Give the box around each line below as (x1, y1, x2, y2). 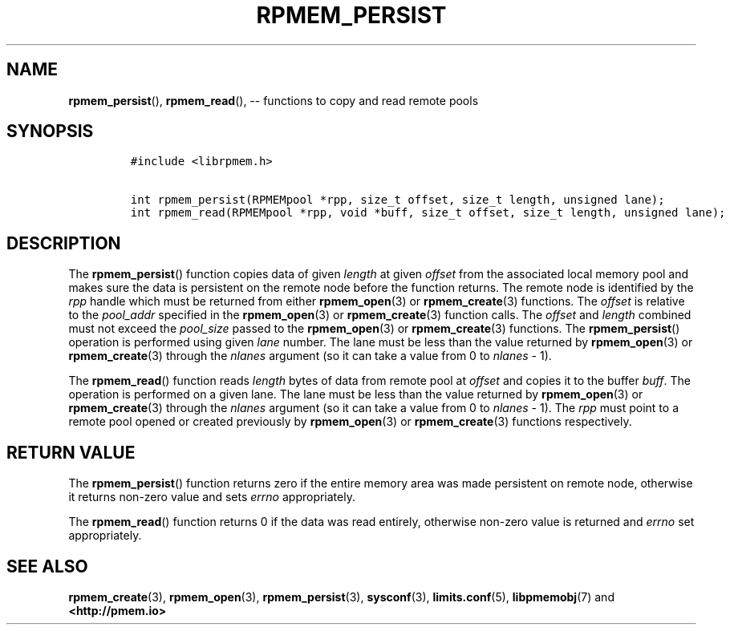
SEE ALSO (6, 556, 88, 576)
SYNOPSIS (6, 121, 94, 142)
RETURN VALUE (6, 442, 136, 463)
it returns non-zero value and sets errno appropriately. (68, 490, 355, 504)
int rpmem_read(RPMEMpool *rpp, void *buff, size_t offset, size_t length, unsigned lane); (130, 206, 726, 220)
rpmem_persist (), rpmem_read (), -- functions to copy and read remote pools (68, 93, 479, 107)
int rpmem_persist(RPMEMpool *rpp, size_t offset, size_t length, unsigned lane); (130, 193, 665, 207)
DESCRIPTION (6, 233, 121, 253)
